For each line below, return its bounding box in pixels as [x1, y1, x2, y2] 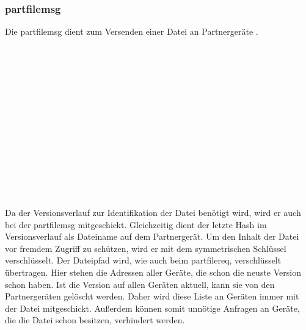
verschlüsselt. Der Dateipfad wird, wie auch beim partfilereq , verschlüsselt [5, 254, 282, 267]
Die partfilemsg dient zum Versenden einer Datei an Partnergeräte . [5, 25, 258, 38]
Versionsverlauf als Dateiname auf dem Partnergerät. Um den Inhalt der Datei [5, 230, 299, 243]
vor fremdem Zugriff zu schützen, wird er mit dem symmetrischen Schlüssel [5, 242, 286, 254]
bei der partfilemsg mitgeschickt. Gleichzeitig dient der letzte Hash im [5, 218, 267, 231]
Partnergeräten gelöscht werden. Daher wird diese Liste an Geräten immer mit [5, 290, 299, 303]
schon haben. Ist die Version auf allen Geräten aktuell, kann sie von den [5, 278, 275, 290]
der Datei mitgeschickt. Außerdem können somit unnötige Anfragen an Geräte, [5, 301, 300, 314]
